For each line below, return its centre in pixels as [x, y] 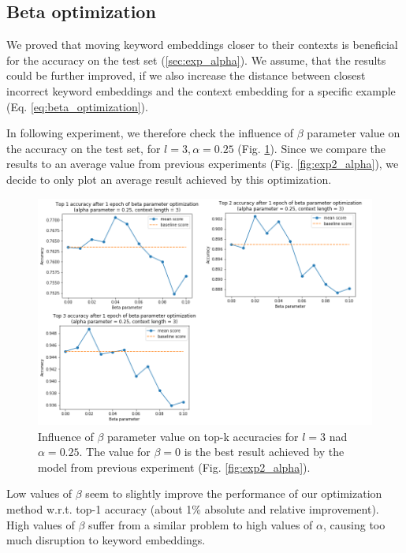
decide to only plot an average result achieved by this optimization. [169, 179]
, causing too [354, 524]
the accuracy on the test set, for [84, 148]
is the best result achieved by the [264, 452]
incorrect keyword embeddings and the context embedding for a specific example [201, 90]
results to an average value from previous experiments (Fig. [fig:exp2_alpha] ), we [203, 164]
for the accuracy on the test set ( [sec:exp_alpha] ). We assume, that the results [196, 60]
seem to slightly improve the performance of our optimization [234, 493]
